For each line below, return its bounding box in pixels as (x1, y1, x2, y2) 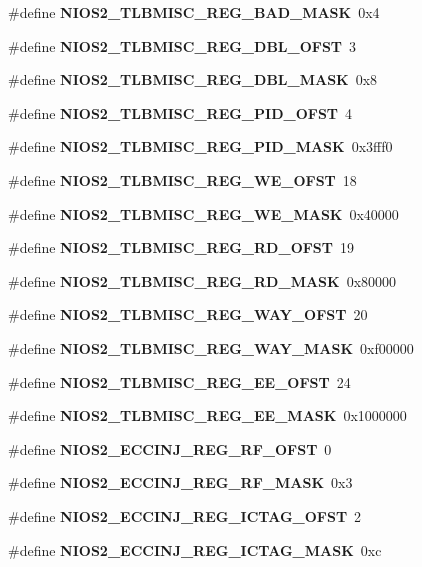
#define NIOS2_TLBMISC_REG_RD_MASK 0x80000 (8, 270, 397, 291)
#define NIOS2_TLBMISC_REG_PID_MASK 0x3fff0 (8, 136, 393, 157)
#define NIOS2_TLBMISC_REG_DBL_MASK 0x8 (8, 69, 378, 90)
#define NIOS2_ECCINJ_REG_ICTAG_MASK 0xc (8, 539, 382, 560)
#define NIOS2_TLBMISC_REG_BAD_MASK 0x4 (8, 2, 380, 22)
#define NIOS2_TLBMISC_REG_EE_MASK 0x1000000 (8, 405, 407, 426)
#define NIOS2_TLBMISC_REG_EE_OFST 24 (8, 371, 351, 392)
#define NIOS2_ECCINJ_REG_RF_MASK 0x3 (8, 472, 353, 493)
